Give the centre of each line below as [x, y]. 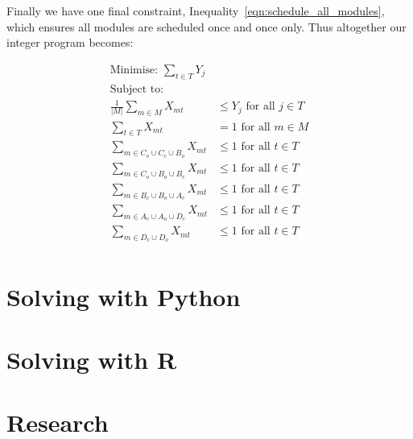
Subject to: [137, 89]
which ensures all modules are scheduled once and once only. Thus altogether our [206, 26]
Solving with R [92, 360]
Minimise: [134, 70]
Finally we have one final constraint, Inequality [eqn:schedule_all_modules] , [196, 10]
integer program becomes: [70, 42]
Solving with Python [124, 296]
